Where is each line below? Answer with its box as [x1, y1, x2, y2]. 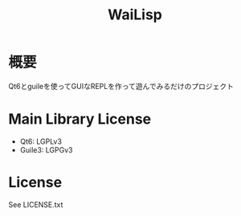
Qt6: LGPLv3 [19, 137, 63, 146]
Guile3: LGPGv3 [19, 145, 73, 154]
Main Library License [8, 110, 152, 128]
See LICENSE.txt [8, 199, 63, 210]
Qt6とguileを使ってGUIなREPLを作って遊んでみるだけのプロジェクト [8, 81, 235, 91]
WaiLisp [107, 6, 163, 24]
